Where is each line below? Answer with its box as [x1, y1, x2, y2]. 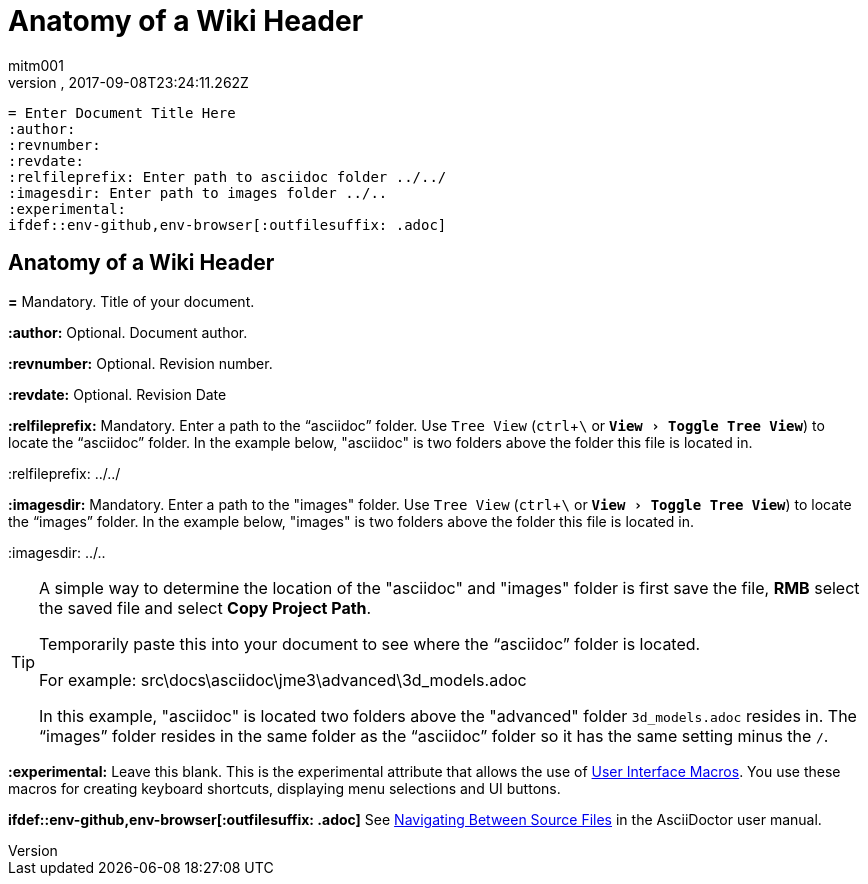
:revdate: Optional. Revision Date [8, 385, 227, 403]
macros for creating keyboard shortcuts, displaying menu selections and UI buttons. [8, 779, 561, 797]
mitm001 [8, 56, 64, 74]
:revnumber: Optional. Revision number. [8, 354, 273, 372]
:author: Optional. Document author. [8, 323, 248, 341]
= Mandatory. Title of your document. [8, 292, 255, 310]
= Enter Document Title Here [8, 104, 236, 121]
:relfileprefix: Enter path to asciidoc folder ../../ [8, 168, 447, 185]
